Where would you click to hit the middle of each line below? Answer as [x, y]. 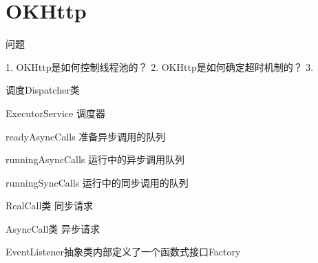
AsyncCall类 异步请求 [53, 228]
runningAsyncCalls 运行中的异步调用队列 [95, 159]
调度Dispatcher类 [43, 90]
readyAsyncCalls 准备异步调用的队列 [86, 136]
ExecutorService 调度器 [55, 113]
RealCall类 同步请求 [49, 206]
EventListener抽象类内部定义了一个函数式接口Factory [123, 252]
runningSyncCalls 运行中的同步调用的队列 [97, 182]
